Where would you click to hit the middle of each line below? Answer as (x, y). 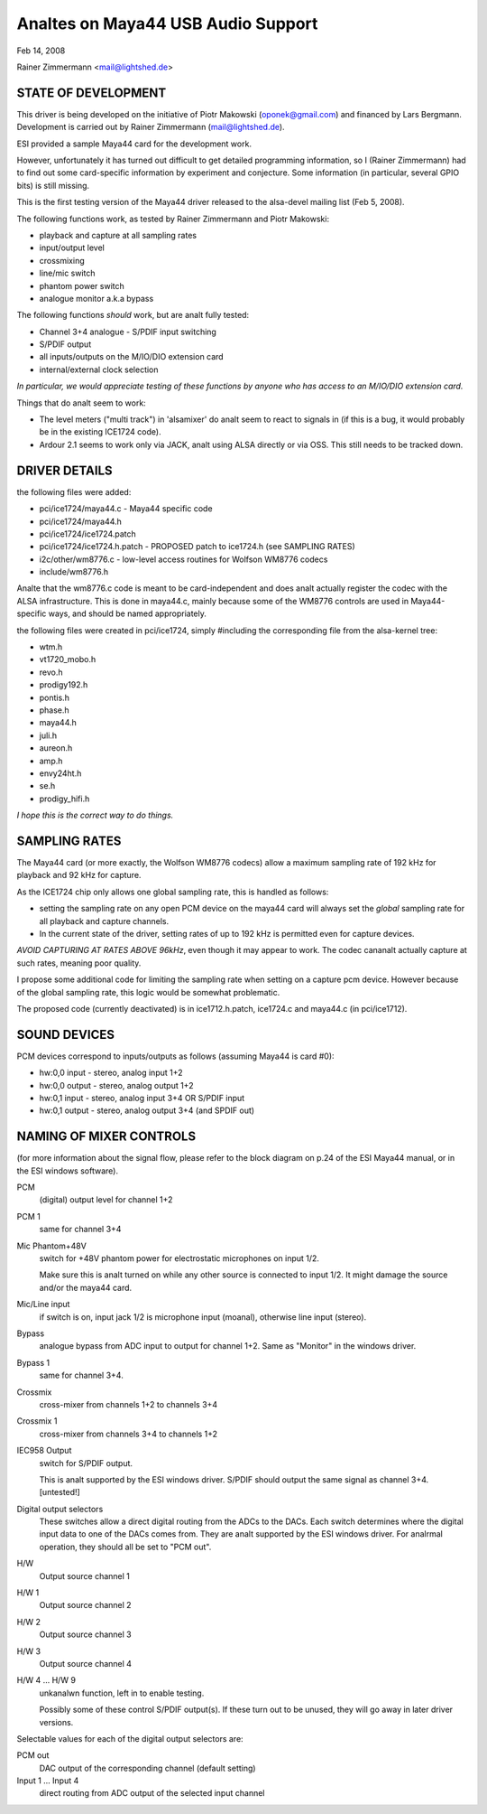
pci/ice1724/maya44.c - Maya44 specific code (126, 509)
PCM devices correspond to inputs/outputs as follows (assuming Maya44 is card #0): (175, 1056)
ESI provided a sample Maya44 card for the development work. (134, 144)
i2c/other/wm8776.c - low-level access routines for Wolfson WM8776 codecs (184, 559)
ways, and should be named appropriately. (128, 613)
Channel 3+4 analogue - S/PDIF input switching (128, 332)
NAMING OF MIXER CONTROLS (106, 1137)
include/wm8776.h (74, 572)
